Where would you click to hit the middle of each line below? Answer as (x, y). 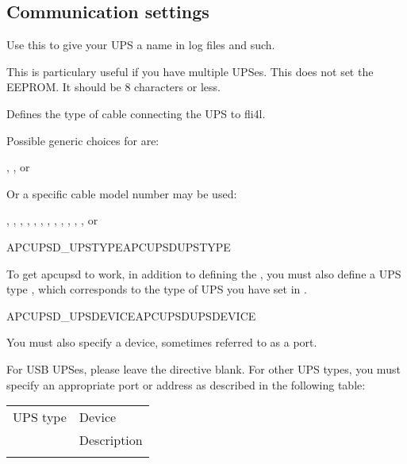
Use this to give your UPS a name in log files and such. (141, 45)
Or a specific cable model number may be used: (122, 193)
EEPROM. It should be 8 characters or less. (113, 87)
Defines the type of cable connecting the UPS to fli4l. (136, 113)
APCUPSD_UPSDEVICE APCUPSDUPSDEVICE (131, 315)
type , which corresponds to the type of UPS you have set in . (157, 289)
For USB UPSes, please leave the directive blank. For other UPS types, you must (203, 368)
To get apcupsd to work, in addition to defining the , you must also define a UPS (204, 273)
